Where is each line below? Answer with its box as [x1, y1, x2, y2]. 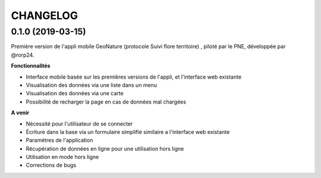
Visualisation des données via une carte [26, 90, 124, 97]
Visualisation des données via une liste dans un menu [26, 81, 158, 89]
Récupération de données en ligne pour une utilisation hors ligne [26, 145, 184, 152]
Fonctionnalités [11, 63, 51, 70]
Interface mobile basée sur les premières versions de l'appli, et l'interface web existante [26, 73, 242, 80]
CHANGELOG [11, 9, 78, 22]
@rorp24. [11, 51, 34, 58]
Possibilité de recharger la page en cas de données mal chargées [26, 98, 187, 105]
